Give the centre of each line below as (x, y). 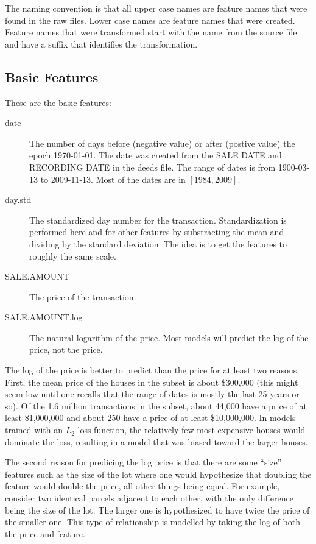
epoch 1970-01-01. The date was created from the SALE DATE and (156, 155)
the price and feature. (45, 533)
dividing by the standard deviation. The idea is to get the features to (158, 243)
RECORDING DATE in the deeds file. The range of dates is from (153, 167)
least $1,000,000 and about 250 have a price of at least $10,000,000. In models (150, 418)
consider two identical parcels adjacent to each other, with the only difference (149, 498)
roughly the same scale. (73, 256)
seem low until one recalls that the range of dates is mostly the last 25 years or (152, 394)
